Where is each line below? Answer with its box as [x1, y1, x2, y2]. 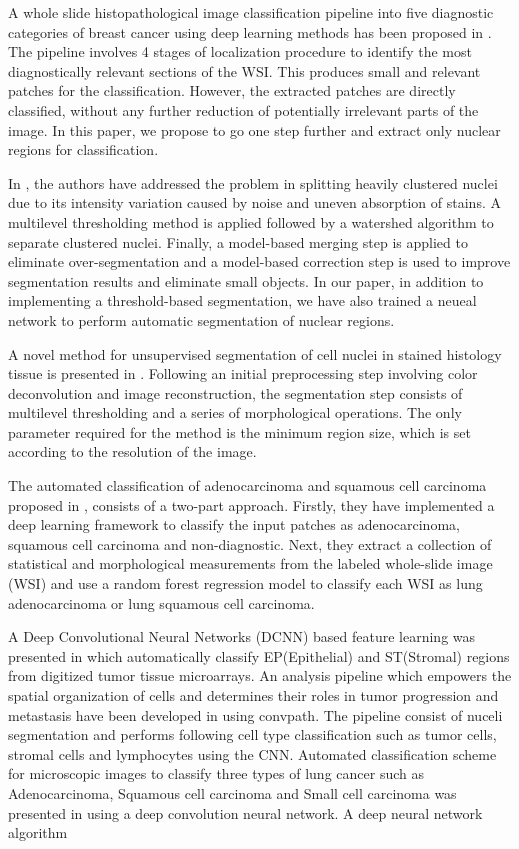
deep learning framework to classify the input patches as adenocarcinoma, [8, 514, 460, 535]
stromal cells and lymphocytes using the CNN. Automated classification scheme [8, 743, 497, 764]
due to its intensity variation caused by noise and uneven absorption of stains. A [8, 192, 501, 213]
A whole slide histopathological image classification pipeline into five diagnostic [8, 2, 494, 22]
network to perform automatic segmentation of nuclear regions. [8, 309, 395, 330]
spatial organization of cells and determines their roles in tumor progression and [8, 685, 499, 705]
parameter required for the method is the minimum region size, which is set [8, 421, 471, 442]
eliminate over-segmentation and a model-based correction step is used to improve [8, 251, 511, 272]
